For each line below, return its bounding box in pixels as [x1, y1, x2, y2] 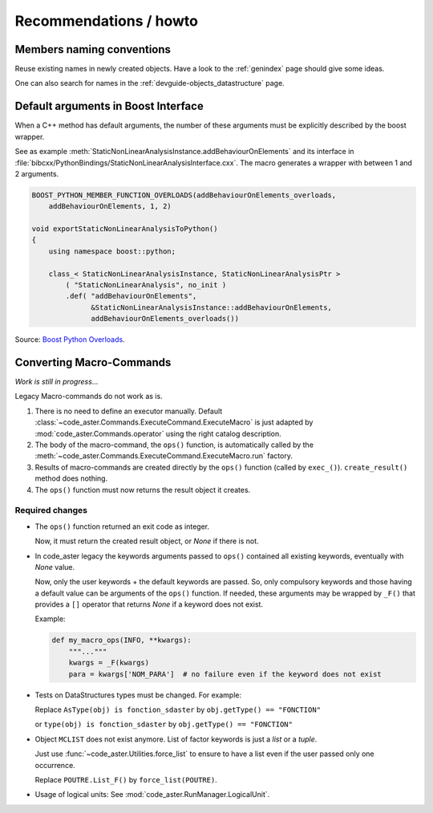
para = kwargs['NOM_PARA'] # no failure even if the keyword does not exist [68, 669, 382, 678]
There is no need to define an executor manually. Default [34, 406, 223, 416]
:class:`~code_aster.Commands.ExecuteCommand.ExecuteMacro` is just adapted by [34, 417, 314, 427]
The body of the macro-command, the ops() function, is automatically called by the [34, 440, 314, 449]
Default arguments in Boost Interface [14, 100, 204, 113]
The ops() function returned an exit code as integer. [34, 522, 210, 531]
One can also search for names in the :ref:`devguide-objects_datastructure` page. [14, 79, 285, 88]
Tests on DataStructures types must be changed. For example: [34, 690, 242, 700]
